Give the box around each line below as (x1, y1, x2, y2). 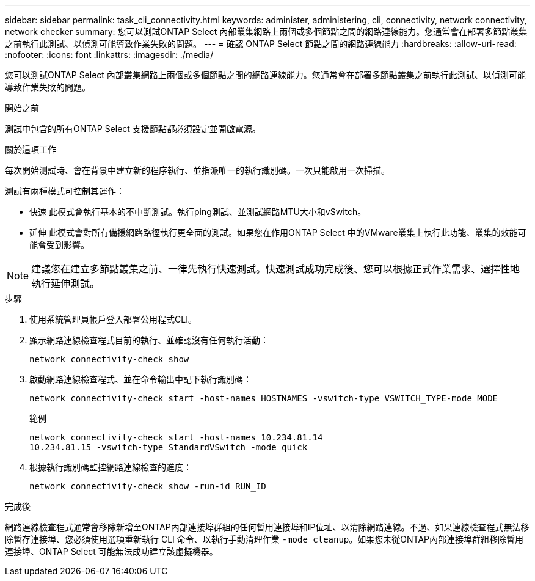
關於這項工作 (5, 144, 56, 155)
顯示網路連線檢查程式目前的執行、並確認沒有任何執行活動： (29, 335, 269, 345)
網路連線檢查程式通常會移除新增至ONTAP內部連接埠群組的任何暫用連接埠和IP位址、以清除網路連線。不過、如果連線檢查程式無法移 (5, 522, 530, 532)
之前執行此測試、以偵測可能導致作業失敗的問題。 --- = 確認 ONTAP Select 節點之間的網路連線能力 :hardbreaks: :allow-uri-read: (5, 38, 517, 49)
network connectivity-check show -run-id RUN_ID (29, 481, 266, 491)
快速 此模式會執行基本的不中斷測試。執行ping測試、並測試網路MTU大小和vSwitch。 (29, 206, 366, 217)
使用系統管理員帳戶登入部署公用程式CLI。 (29, 314, 197, 324)
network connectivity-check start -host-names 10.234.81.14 (29, 433, 323, 442)
